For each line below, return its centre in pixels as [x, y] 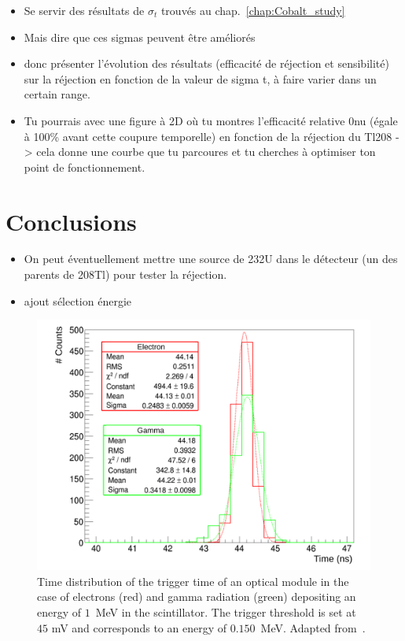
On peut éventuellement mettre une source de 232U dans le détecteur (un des [211, 259]
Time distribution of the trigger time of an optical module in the [193, 581]
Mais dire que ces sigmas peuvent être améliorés [140, 37]
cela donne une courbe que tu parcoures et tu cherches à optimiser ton [206, 152]
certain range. [57, 94]
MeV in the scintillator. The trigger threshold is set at [226, 612]
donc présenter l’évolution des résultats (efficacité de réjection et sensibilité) [206, 63]
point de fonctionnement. [85, 167]
